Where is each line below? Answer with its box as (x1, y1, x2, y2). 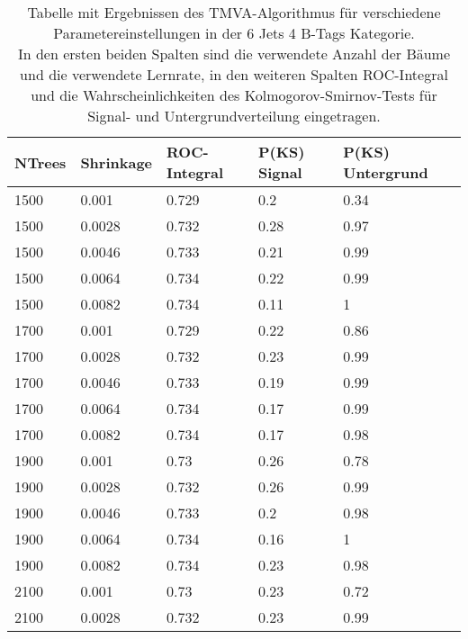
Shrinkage (80, 151, 153, 173)
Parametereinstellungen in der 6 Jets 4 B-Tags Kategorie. (53, 22, 415, 43)
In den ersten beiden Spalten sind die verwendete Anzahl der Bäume (17, 43, 451, 64)
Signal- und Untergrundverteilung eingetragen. (87, 105, 381, 126)
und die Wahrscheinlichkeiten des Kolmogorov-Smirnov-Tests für (31, 85, 437, 105)
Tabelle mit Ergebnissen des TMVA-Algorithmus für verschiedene (27, 2, 441, 22)
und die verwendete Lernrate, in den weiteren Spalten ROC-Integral (20, 64, 448, 85)
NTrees (14, 151, 67, 173)
